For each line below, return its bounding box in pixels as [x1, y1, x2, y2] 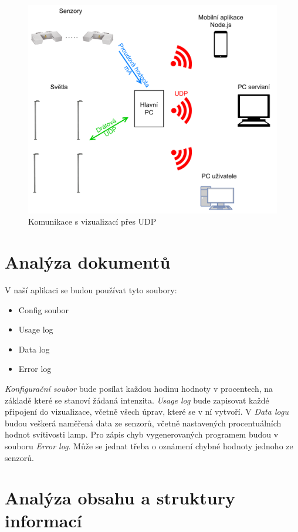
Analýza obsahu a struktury [5, 486, 235, 510]
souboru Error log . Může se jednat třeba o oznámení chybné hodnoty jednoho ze [5, 439, 293, 452]
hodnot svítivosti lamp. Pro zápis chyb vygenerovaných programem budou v [5, 428, 279, 440]
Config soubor [18, 303, 69, 316]
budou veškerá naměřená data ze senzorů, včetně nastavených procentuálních [5, 416, 282, 429]
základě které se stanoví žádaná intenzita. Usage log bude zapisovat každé [5, 394, 269, 406]
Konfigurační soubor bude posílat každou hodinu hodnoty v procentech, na [5, 382, 273, 394]
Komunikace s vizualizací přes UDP [28, 215, 157, 228]
